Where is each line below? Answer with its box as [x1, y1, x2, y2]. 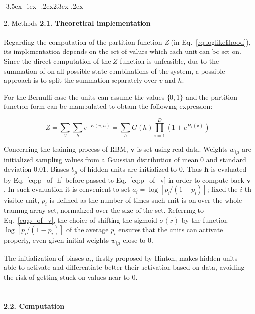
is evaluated [211, 164, 247, 174]
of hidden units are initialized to [80, 164, 177, 174]
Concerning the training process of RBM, [4, 144, 128, 154]
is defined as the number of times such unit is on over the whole [49, 195, 242, 205]
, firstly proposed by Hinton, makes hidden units [91, 252, 238, 262]
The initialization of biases [4, 252, 84, 262]
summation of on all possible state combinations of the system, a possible [4, 65, 225, 76]
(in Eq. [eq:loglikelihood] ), [171, 36, 251, 47]
